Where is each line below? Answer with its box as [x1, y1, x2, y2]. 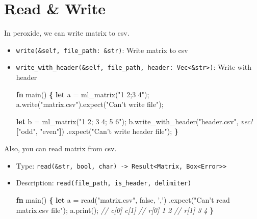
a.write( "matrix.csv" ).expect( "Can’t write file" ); [16, 99, 164, 109]
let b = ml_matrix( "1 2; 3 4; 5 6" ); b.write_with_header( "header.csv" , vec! [16, 116, 252, 126]
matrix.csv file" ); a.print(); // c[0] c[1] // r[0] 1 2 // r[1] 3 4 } [16, 204, 214, 215]
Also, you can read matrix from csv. [4, 143, 117, 153]
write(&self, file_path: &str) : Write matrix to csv [16, 44, 188, 55]
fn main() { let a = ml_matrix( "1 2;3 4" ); [16, 89, 149, 99]
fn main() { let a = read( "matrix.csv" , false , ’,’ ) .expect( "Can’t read [16, 194, 230, 205]
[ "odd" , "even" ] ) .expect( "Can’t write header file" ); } [16, 126, 178, 136]
